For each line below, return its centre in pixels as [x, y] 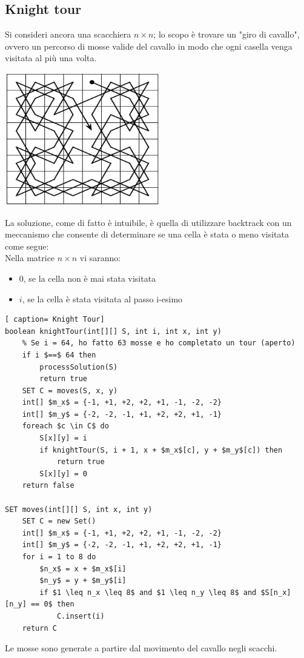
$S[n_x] [276, 592]
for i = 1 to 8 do [59, 557]
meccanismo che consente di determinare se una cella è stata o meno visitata [147, 234]
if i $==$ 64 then [59, 355]
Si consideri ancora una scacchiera [68, 34]
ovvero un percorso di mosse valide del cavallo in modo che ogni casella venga [149, 46]
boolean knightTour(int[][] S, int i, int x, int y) [113, 331]
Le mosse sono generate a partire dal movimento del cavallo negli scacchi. [141, 648]
